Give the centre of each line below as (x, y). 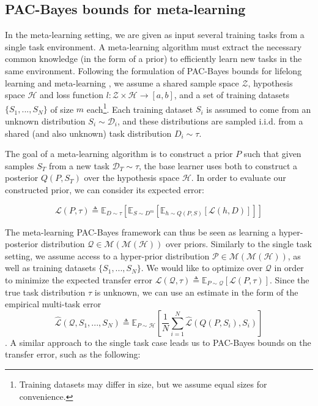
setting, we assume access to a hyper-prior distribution (107, 255)
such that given (272, 154)
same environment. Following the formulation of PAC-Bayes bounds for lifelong (153, 70)
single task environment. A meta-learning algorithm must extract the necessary (153, 46)
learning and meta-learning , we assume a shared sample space (122, 82)
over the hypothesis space (132, 178)
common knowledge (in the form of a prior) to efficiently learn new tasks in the (153, 59)
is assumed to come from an (259, 109)
